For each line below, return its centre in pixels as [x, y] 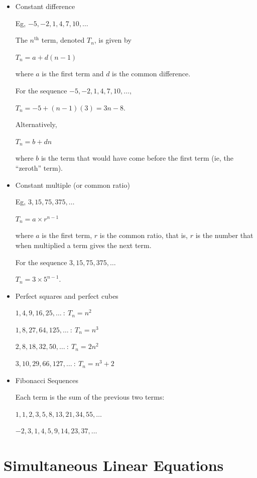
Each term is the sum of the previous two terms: [90, 397]
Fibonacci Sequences [47, 380]
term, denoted [63, 40]
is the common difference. [151, 74]
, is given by [113, 40]
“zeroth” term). [39, 167]
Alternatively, [36, 124]
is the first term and [73, 74]
